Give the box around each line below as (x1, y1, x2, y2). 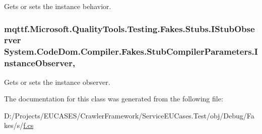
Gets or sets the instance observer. (4, 76, 110, 87)
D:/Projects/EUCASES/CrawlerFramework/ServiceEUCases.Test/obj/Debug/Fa (4, 110, 254, 120)
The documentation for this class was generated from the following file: (4, 93, 223, 104)
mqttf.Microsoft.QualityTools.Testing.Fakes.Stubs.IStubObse (4, 22, 255, 35)
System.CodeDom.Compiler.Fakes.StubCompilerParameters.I (4, 45, 258, 58)
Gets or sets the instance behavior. (4, 1, 111, 11)
